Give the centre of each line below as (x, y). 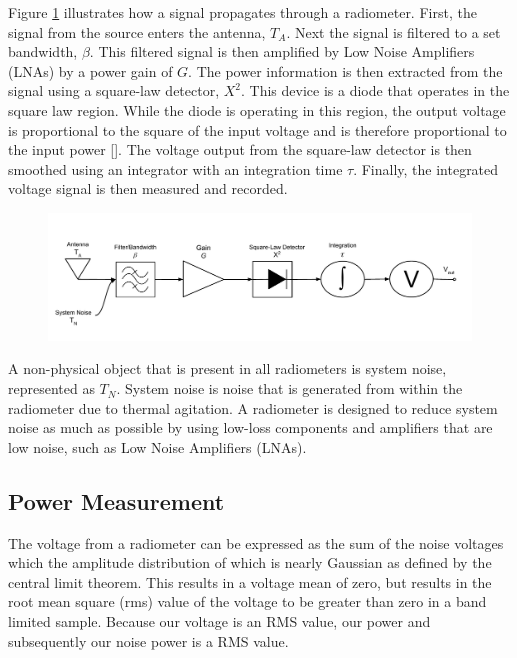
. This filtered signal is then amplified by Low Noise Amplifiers (282, 51)
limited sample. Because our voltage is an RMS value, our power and (219, 621)
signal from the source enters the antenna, (137, 31)
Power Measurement (116, 500)
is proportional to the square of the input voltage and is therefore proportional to (257, 129)
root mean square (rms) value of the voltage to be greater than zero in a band (247, 601)
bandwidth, (43, 51)
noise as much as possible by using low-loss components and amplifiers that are (250, 427)
